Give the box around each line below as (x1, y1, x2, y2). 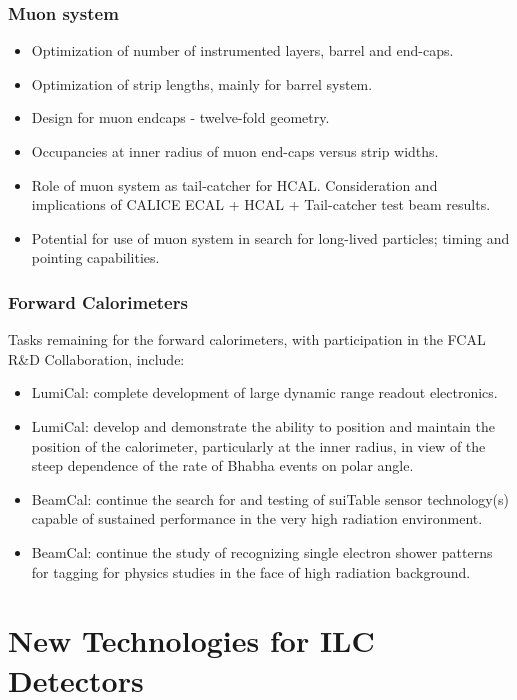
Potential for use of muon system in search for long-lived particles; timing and (31, 227, 510, 248)
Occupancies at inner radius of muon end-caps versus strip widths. (31, 141, 439, 161)
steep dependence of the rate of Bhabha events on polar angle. (31, 455, 414, 476)
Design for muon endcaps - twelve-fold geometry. (31, 107, 330, 128)
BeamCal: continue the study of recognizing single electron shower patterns (31, 541, 493, 562)
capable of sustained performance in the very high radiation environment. (31, 508, 483, 529)
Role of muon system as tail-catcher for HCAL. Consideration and (31, 174, 438, 195)
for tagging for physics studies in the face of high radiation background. (31, 561, 471, 582)
